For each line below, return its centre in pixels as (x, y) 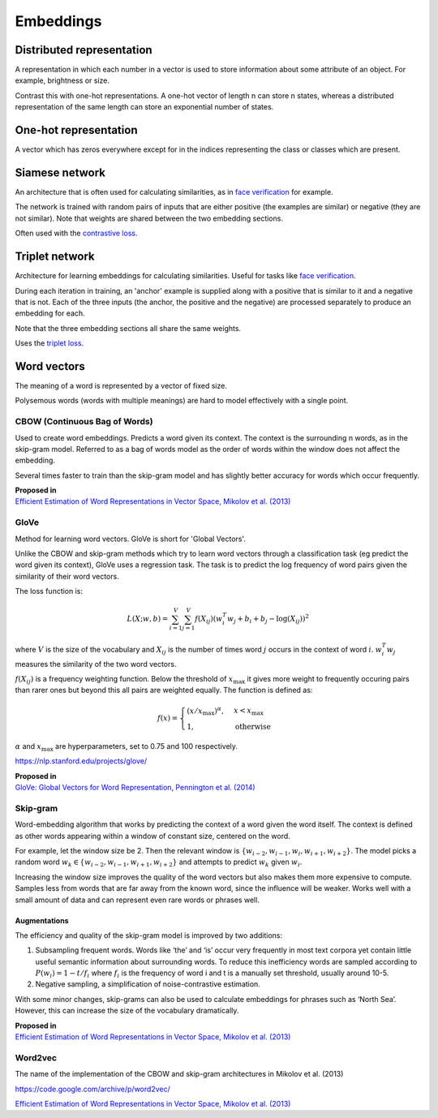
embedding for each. (50, 313)
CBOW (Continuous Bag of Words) (84, 422)
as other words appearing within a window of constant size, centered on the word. (153, 836)
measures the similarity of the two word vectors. (96, 664)
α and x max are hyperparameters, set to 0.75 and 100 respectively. (127, 747)
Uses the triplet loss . (49, 343)
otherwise (253, 727)
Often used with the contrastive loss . (76, 233)
